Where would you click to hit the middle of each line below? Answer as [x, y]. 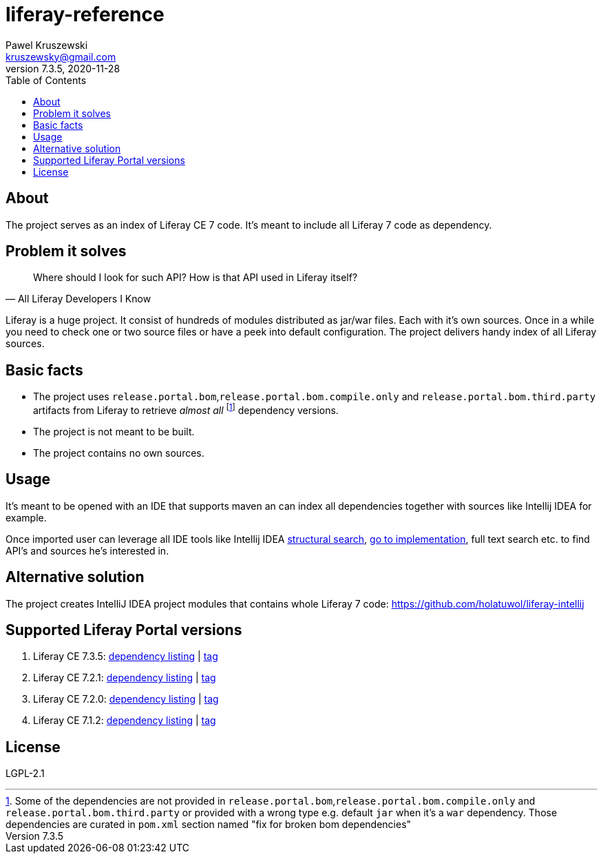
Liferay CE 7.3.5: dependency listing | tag [126, 656]
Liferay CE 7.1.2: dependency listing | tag [125, 721]
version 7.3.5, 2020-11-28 [63, 68]
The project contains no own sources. [119, 453]
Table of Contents [46, 80]
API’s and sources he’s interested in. [87, 550]
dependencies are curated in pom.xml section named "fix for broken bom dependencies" [209, 825]
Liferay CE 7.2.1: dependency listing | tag [125, 678]
